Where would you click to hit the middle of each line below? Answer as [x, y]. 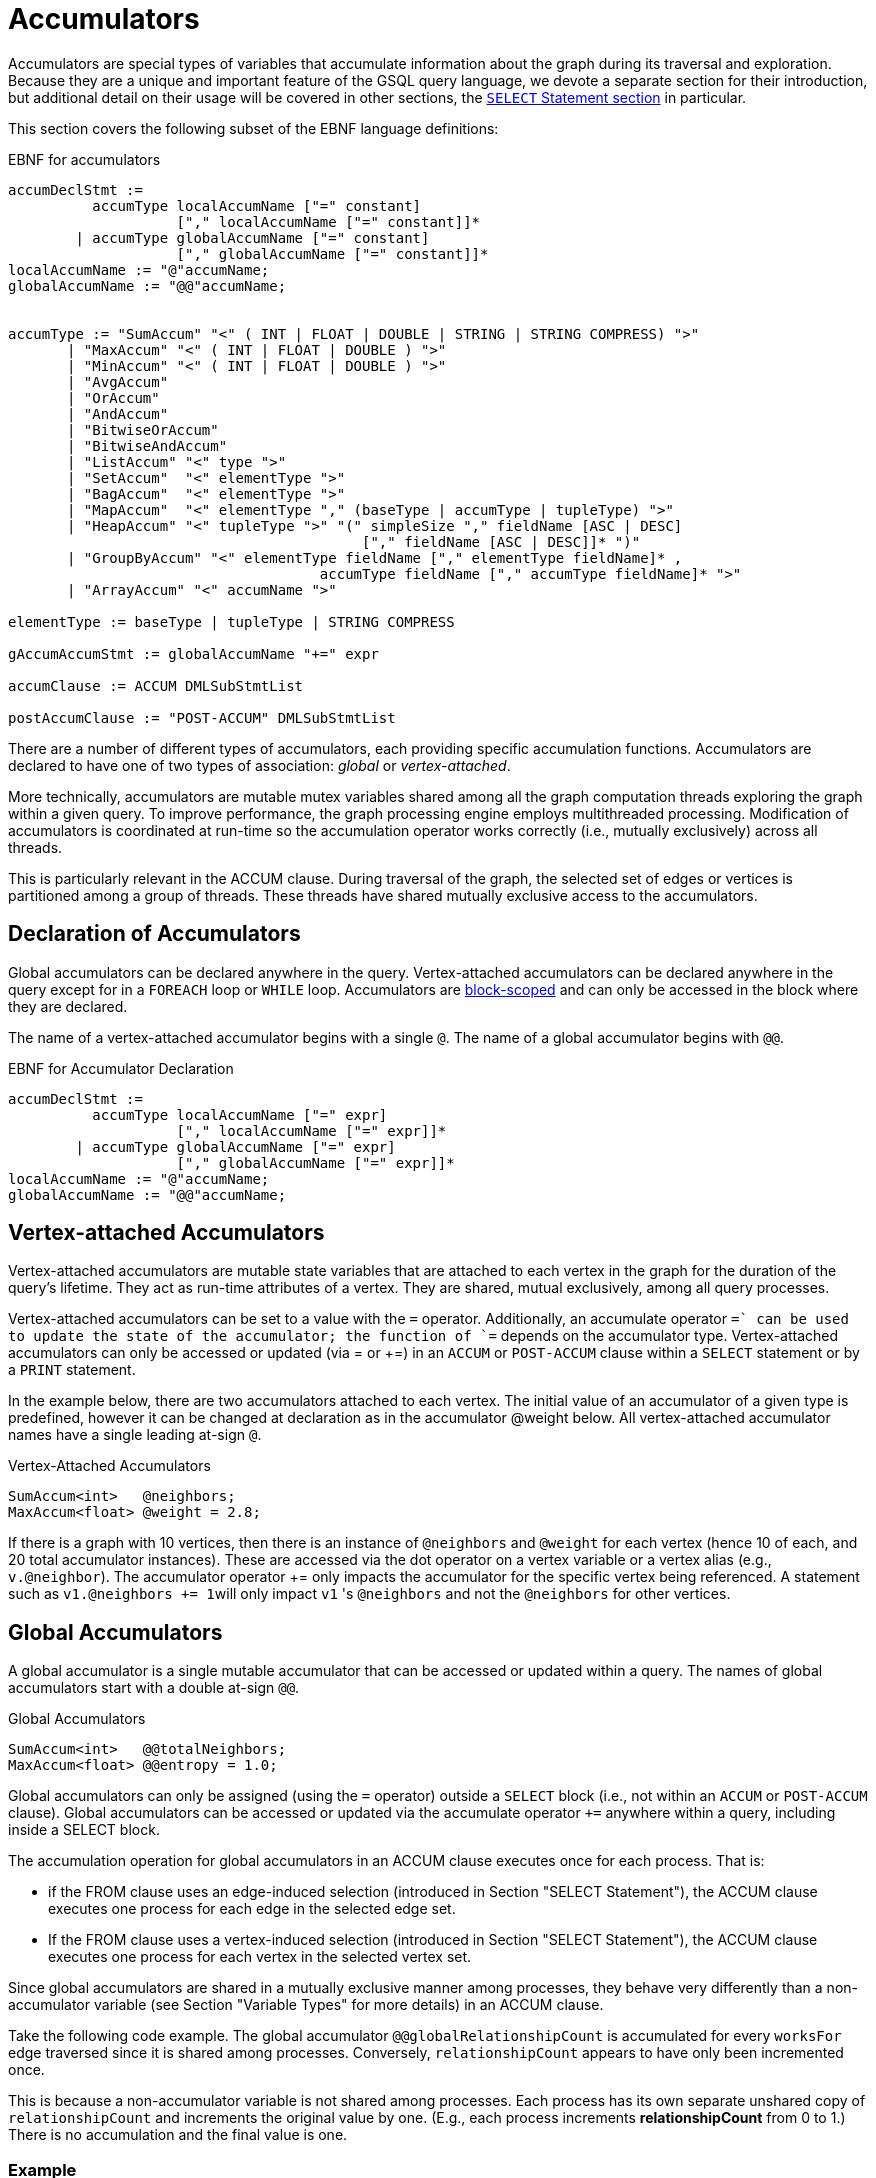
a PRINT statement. [72, 1370]
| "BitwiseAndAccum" [147, 445]
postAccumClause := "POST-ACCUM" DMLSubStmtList [202, 717]
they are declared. [68, 1006]
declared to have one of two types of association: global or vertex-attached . [259, 765]
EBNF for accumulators [84, 159]
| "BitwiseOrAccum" [143, 429]
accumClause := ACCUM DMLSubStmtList [156, 685]
